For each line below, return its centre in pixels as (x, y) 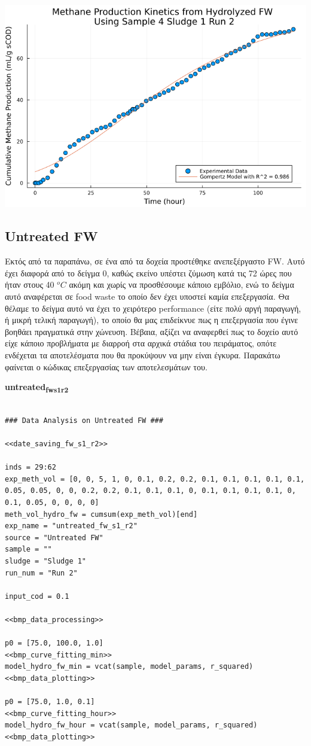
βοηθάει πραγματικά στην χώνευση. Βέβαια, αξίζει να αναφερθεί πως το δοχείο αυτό (152, 331)
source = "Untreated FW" (54, 538)
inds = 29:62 (31, 468)
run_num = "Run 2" (41, 573)
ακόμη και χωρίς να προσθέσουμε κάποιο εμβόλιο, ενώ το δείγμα (182, 284)
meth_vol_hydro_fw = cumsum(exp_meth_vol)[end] (101, 514)
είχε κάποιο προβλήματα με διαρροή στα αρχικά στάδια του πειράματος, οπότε (141, 343)
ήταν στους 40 (30, 284)
